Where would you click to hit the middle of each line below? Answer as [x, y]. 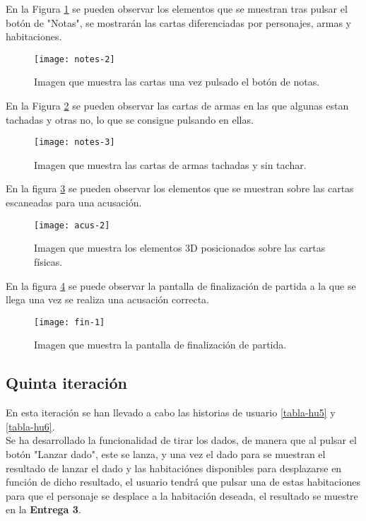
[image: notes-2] [75, 59]
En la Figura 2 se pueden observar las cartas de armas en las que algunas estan [177, 106]
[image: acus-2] [72, 225]
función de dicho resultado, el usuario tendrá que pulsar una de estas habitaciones [183, 482]
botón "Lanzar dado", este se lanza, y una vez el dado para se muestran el [166, 453]
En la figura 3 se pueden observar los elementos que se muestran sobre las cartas [180, 188]
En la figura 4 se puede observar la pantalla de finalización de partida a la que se [181, 285]
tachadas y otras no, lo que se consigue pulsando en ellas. [130, 119]
